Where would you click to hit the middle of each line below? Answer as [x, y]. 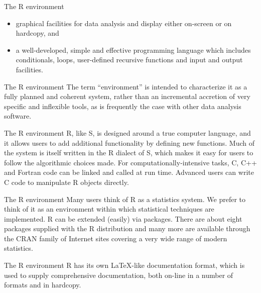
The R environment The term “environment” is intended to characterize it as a [126, 86]
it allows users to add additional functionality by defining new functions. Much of [129, 142]
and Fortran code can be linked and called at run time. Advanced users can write [129, 172]
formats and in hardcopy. [43, 285]
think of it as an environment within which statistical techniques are [109, 209]
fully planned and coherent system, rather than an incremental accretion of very [127, 96]
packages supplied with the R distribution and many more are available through [127, 228]
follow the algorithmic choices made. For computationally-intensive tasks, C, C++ [130, 162]
